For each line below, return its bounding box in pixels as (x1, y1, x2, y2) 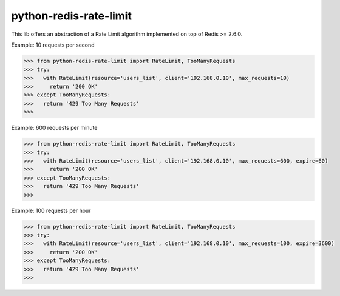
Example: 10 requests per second (11, 41, 95, 49)
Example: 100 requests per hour (11, 207, 91, 214)
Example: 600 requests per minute (11, 124, 98, 132)
